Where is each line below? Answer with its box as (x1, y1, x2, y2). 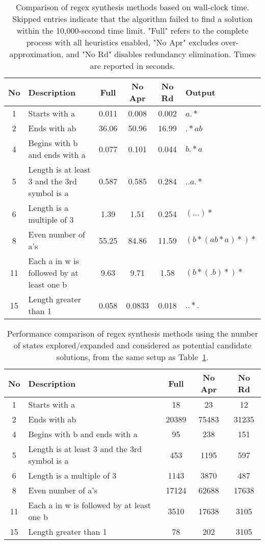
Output (185, 86, 216, 98)
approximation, (9, 48, 64, 60)
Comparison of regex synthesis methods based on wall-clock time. (16, 1, 249, 13)
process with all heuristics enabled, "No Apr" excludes (26, 36, 219, 48)
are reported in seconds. (90, 60, 175, 72)
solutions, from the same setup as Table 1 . (56, 351, 209, 363)
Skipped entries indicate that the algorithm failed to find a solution (12, 13, 253, 25)
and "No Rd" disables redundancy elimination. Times (66, 48, 256, 60)
